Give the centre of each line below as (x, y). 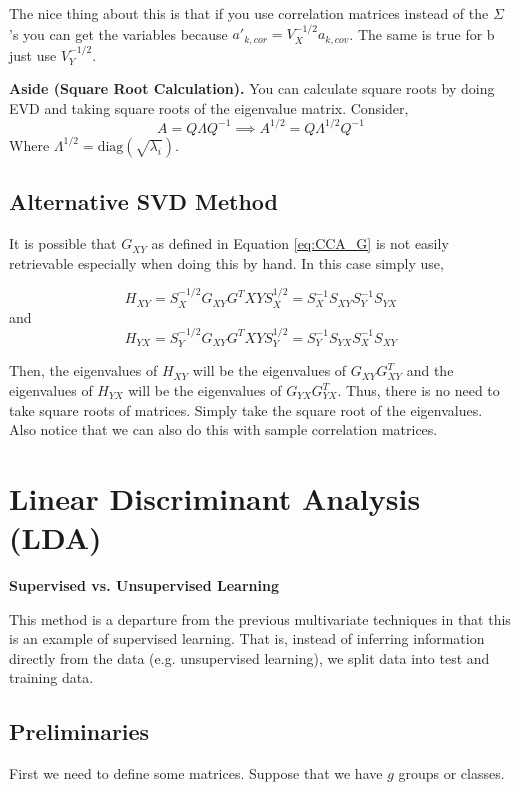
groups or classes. (451, 773)
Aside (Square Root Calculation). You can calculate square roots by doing (252, 88)
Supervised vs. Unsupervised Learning (144, 585)
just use (33, 54)
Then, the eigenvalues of (83, 370)
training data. (51, 677)
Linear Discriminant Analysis (215, 497)
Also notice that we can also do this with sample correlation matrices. (223, 429)
